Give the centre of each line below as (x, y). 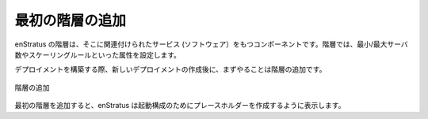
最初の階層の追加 (71, 20)
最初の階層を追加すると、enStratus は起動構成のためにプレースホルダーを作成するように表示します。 (180, 106)
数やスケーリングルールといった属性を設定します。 (98, 54)
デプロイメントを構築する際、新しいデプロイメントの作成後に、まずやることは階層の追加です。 (170, 69)
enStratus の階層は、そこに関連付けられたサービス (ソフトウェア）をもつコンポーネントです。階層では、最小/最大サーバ (211, 44)
